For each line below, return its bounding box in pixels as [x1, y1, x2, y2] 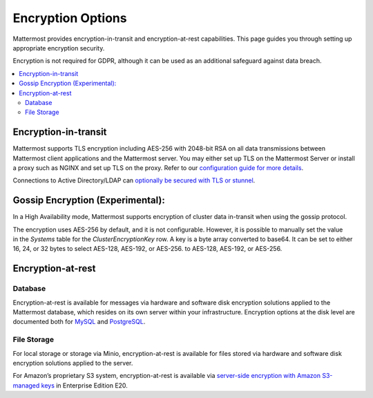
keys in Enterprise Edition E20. [41, 381, 128, 390]
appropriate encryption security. [12, 44, 105, 52]
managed [12, 381, 40, 390]
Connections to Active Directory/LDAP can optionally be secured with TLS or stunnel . [12, 176, 256, 184]
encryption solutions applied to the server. [12, 359, 133, 367]
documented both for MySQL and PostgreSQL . [12, 318, 146, 326]
